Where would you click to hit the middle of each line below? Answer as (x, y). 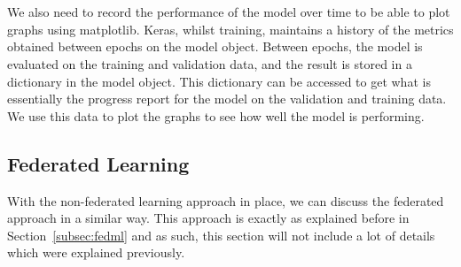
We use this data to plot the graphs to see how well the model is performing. (216, 115)
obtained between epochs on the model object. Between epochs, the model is (215, 46)
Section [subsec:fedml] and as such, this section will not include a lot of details (221, 235)
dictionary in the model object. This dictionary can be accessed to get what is (219, 81)
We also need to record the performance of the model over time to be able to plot (229, 12)
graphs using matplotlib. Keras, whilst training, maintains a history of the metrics (230, 29)
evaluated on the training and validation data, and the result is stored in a (210, 63)
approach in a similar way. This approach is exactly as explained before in (208, 218)
